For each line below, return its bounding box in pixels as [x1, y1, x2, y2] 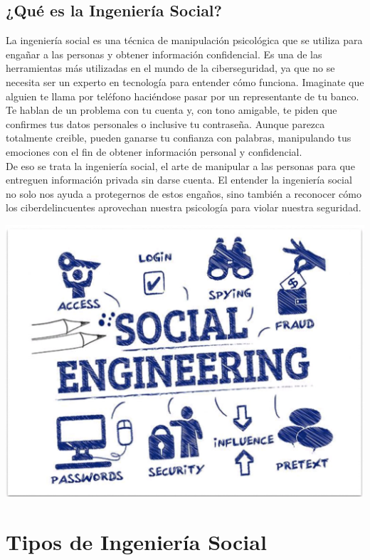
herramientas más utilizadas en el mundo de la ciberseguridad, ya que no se [6, 60, 335, 75]
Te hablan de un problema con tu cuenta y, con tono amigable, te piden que [6, 102, 337, 117]
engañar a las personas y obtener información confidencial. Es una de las [6, 46, 322, 61]
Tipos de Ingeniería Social [6, 527, 267, 556]
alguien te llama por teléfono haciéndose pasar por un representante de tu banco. [6, 88, 359, 103]
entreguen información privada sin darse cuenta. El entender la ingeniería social [6, 172, 352, 187]
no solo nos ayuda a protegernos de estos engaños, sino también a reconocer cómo [6, 186, 361, 201]
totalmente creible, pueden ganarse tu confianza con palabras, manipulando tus [6, 130, 351, 145]
